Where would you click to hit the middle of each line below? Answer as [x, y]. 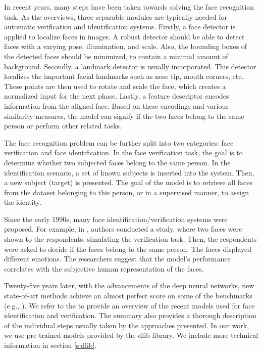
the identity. [23, 202]
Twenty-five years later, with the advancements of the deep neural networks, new [129, 285]
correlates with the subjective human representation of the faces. [104, 268]
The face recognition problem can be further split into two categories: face [119, 142]
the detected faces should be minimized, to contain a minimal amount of [116, 56]
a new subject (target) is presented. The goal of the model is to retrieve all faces [128, 182]
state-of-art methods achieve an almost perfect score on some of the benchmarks [128, 296]
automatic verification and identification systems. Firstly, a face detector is [120, 27]
